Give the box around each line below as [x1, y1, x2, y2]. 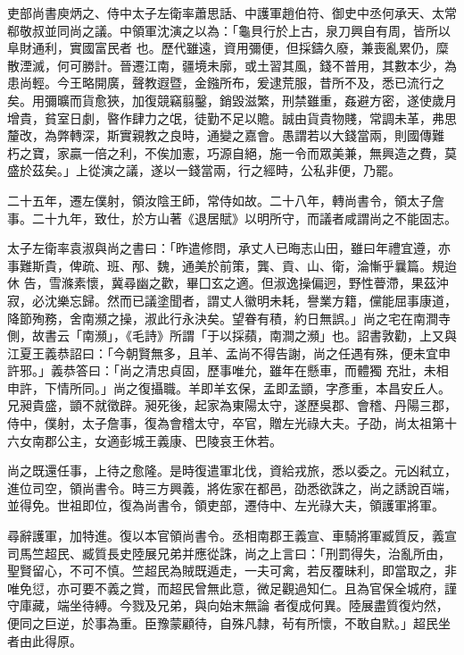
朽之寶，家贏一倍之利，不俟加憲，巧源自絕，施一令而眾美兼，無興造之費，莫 [7, 143, 457, 162]
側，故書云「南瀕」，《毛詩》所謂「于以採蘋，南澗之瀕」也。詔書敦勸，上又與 [7, 326, 457, 345]
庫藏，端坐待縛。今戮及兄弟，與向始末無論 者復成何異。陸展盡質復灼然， [19, 596, 449, 615]
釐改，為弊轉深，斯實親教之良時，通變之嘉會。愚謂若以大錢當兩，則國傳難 [7, 126, 444, 145]
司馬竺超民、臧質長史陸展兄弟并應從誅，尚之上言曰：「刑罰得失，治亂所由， [7, 543, 451, 562]
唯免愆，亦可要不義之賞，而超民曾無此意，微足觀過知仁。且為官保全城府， [7, 578, 444, 597]
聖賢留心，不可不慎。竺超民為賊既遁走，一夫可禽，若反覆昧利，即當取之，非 [7, 561, 457, 580]
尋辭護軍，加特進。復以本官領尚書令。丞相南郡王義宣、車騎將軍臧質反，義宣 [7, 526, 457, 545]
